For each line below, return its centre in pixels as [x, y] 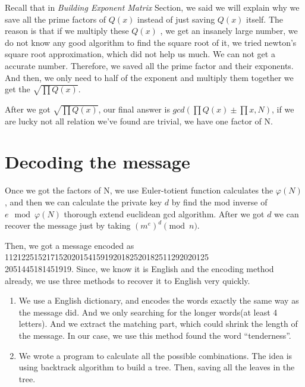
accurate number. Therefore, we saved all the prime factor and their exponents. [149, 65]
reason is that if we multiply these [67, 31]
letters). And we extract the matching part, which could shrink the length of [158, 324]
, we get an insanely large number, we [229, 31]
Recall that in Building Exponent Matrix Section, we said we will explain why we [152, 7]
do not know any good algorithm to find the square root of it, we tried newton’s [151, 42]
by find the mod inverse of [219, 202]
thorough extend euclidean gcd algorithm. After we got [164, 213]
